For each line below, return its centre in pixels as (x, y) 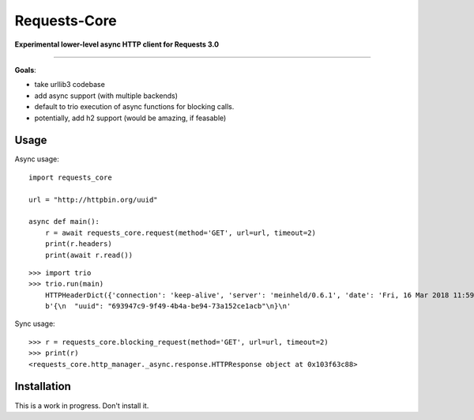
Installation (43, 386)
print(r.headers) (78, 244)
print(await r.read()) (89, 255)
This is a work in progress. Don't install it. (82, 405)
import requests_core (70, 177)
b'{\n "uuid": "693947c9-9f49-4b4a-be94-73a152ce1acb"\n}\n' (168, 306)
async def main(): (64, 222)
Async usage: (37, 159)
